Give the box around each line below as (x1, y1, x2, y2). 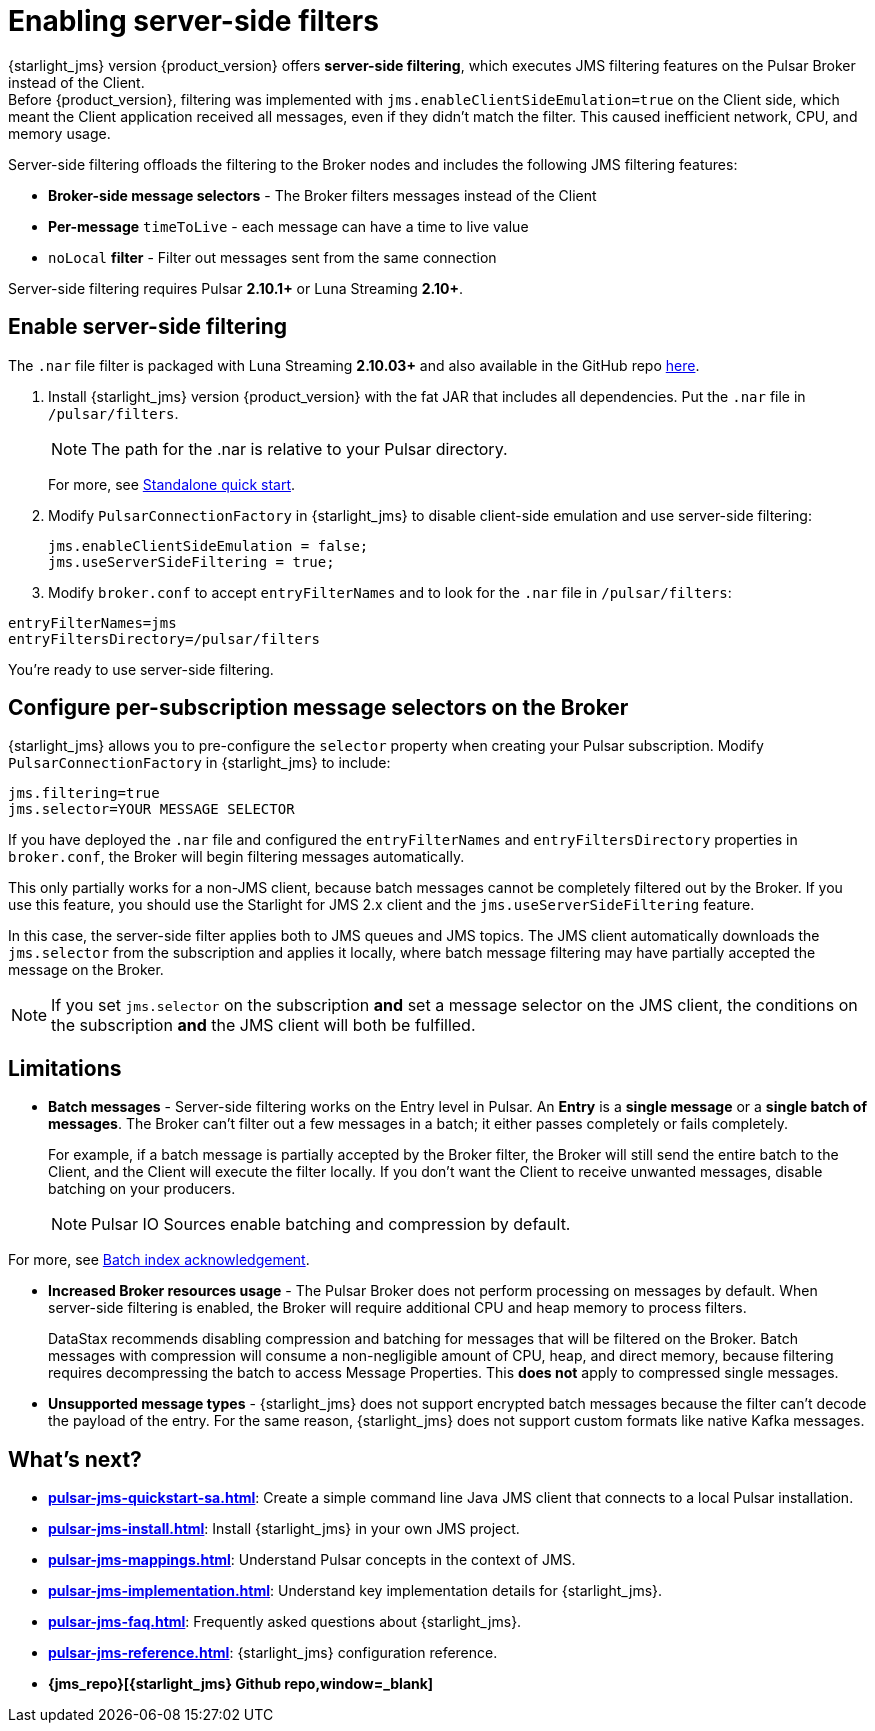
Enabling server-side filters (8, 4, 379, 38)
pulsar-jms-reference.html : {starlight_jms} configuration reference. (48, 1644, 498, 1662)
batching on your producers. (48, 1180, 236, 1198)
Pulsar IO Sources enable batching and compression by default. (91, 1214, 571, 1235)
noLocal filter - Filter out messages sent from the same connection (48, 248, 497, 266)
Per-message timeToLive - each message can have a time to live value (48, 217, 529, 235)
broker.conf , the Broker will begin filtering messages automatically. (8, 848, 465, 866)
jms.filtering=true (8, 785, 160, 802)
